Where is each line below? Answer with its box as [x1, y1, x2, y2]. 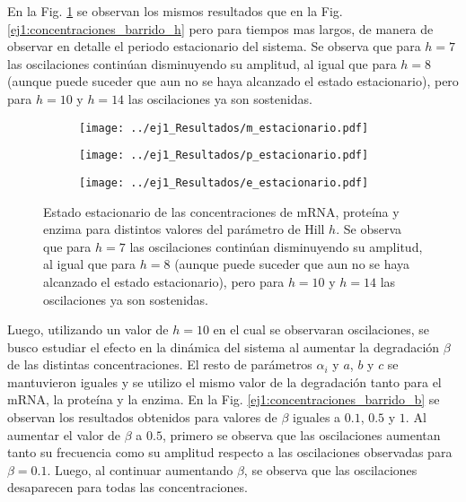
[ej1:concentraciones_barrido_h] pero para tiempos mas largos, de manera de [7, 19, 434, 38]
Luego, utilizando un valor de [7, 320, 169, 339]
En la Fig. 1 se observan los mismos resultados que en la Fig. [7, 2, 343, 20]
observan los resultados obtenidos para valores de [7, 408, 277, 427]
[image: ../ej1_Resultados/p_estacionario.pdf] [79, 149, 369, 162]
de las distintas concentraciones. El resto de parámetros [7, 355, 312, 374]
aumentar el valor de [7, 425, 121, 444]
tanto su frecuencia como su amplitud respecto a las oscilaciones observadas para [7, 443, 453, 462]
